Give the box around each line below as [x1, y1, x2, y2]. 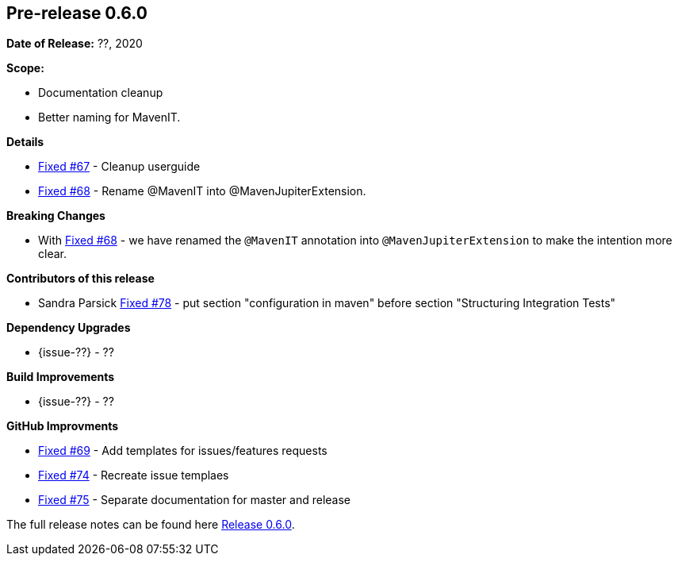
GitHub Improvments [6, 419, 119, 433]
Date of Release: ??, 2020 [6, 37, 143, 51]
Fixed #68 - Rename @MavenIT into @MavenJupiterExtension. [38, 184, 366, 198]
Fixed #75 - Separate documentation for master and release [38, 493, 351, 507]
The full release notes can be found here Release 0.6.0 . [6, 518, 295, 532]
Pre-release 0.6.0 [6, 3, 147, 23]
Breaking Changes [6, 209, 105, 223]
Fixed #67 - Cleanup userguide [38, 160, 201, 174]
